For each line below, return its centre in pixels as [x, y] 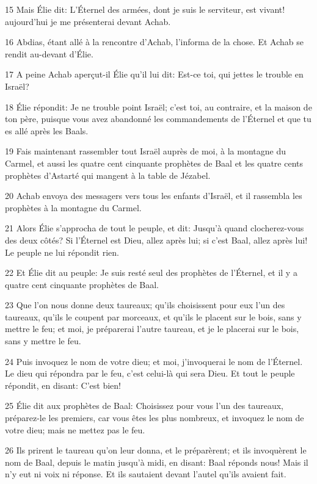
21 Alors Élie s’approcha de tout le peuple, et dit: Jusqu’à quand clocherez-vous [155, 228]
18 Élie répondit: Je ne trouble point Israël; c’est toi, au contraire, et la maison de [158, 107]
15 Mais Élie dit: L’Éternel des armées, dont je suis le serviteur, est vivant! [145, 9]
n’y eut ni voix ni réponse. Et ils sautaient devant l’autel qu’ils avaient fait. [146, 474]
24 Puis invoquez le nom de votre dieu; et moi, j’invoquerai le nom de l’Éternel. [154, 361]
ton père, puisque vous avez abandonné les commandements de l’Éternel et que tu [158, 119]
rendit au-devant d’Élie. [49, 53]
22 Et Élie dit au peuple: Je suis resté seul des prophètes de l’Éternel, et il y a [151, 273]
